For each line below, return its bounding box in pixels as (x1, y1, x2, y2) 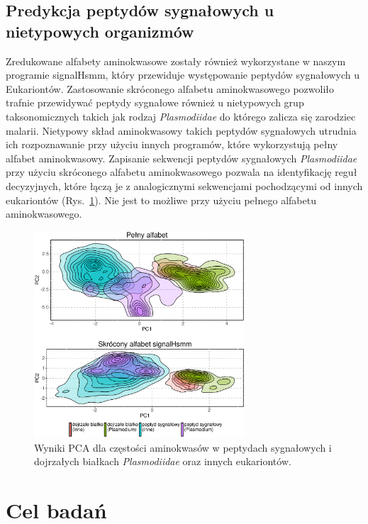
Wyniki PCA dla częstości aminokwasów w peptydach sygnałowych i (34, 440, 332, 455)
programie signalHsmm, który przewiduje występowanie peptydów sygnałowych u (6, 67, 360, 82)
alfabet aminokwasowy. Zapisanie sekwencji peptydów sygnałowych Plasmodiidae (6, 150, 357, 165)
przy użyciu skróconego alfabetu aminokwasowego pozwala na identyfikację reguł (6, 165, 357, 179)
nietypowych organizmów (6, 20, 194, 42)
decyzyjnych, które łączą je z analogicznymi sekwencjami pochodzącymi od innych (6, 178, 363, 193)
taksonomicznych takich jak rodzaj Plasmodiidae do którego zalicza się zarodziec (6, 108, 356, 123)
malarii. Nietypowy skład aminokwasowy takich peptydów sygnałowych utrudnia (6, 123, 357, 138)
